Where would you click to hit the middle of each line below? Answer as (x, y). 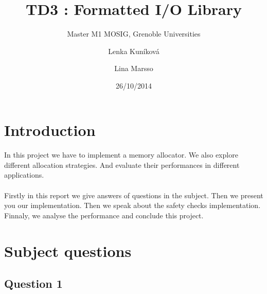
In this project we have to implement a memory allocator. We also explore (121, 155)
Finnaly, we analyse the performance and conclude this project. (104, 215)
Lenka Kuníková (134, 51)
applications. (24, 175)
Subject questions (68, 250)
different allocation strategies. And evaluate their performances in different (122, 165)
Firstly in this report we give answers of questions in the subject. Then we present (134, 195)
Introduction (50, 129)
